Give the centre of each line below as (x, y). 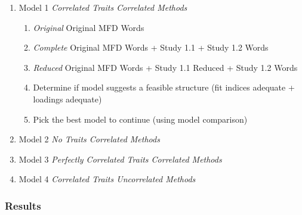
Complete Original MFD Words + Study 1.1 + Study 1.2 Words (151, 47)
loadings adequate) (67, 99)
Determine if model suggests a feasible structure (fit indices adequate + (164, 87)
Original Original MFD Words (89, 27)
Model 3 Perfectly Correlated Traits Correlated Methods (120, 159)
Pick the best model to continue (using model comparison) (140, 119)
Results (23, 205)
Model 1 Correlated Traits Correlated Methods (103, 7)
